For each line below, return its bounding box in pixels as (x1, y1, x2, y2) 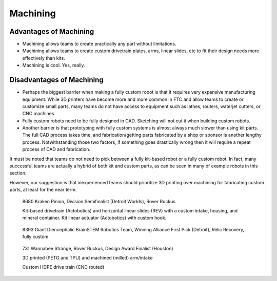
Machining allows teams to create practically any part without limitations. (22, 41, 176, 47)
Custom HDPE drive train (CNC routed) (22, 264, 105, 270)
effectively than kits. (22, 55, 65, 61)
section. (9, 170, 27, 176)
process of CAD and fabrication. (22, 146, 91, 153)
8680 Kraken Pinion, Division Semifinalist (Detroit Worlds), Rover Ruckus (22, 198, 176, 204)
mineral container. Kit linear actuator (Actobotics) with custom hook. (22, 215, 167, 221)
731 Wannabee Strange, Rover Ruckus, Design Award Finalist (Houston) (22, 245, 174, 251)
